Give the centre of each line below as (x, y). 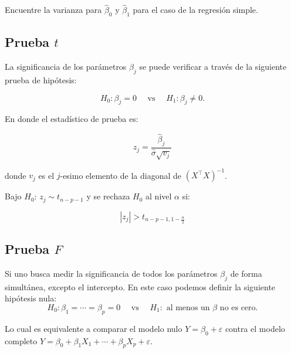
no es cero (238, 308)
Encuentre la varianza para (53, 10)
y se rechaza (108, 196)
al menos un (188, 308)
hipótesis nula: (31, 298)
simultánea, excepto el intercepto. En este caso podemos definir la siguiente (140, 286)
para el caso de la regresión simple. (195, 10)
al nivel (159, 196)
